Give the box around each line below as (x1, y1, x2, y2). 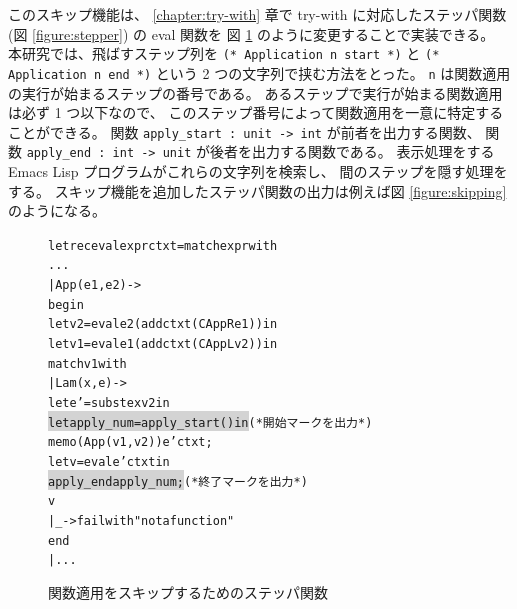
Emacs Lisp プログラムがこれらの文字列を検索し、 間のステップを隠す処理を (8, 161, 508, 181)
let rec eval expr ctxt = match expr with (48, 238, 278, 253)
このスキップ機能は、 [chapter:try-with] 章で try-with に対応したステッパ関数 (8, 4, 507, 24)
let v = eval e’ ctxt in (48, 455, 170, 469)
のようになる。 (8, 200, 106, 221)
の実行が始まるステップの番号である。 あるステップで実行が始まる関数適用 (8, 82, 503, 103)
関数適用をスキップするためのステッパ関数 (48, 581, 328, 602)
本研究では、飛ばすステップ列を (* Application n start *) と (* (8, 43, 440, 64)
